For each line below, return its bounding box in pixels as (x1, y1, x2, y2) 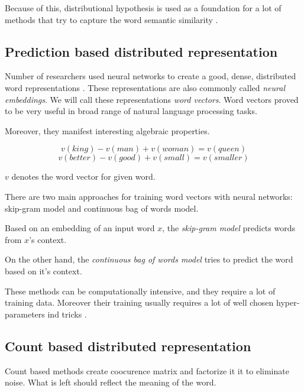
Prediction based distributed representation (5, 42, 278, 60)
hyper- (276, 296, 300, 309)
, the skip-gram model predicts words (162, 222, 295, 234)
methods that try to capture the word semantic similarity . (5, 13, 218, 25)
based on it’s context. (5, 264, 82, 277)
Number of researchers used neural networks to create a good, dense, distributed (5, 70, 296, 82)
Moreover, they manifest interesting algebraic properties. (5, 124, 210, 137)
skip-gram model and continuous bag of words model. (5, 202, 199, 214)
